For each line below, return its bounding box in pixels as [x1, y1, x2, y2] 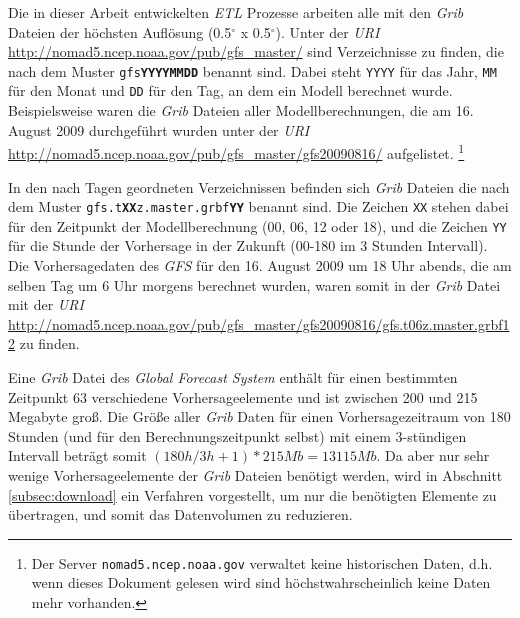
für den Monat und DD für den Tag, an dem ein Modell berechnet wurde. [8, 80, 453, 101]
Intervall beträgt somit [8, 445, 147, 466]
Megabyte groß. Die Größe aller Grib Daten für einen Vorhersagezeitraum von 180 [8, 406, 511, 427]
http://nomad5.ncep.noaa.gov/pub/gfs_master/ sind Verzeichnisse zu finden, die [8, 41, 504, 62]
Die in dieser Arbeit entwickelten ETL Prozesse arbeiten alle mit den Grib [8, 2, 464, 22]
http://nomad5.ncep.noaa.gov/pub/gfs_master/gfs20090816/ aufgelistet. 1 [8, 140, 465, 163]
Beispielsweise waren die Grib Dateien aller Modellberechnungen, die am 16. [8, 100, 474, 121]
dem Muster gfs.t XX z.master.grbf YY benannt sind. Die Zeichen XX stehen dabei [8, 196, 509, 217]
